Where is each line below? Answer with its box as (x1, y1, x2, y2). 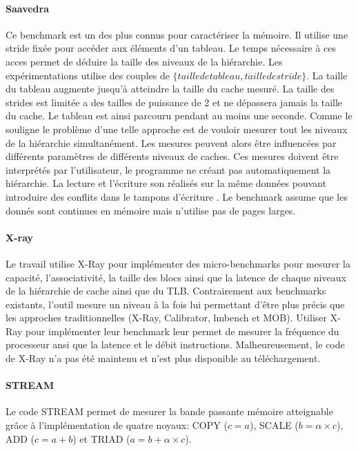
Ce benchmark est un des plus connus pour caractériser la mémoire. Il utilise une (6, 27, 348, 41)
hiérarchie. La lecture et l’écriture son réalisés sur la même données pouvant (6, 176, 327, 190)
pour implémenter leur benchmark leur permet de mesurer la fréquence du (25, 323, 339, 338)
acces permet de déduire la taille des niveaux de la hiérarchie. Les (6, 54, 283, 68)
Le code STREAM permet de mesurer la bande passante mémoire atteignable (6, 404, 333, 419)
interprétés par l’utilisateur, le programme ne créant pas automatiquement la (6, 162, 331, 177)
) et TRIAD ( (72, 431, 130, 445)
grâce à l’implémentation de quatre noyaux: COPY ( (6, 418, 228, 432)
